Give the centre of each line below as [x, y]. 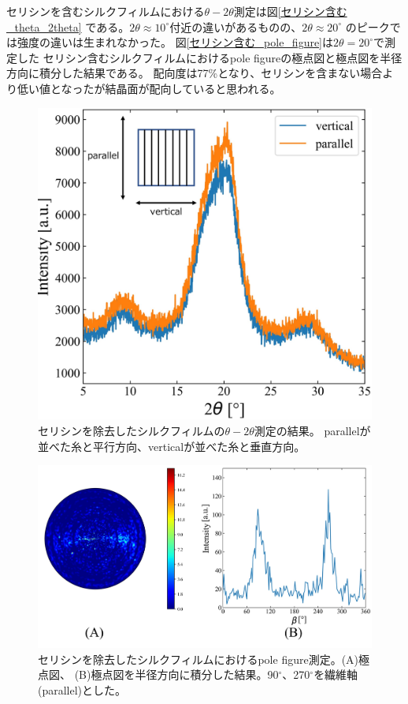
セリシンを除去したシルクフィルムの [132, 430]
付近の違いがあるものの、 [236, 26]
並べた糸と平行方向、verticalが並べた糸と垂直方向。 [172, 446]
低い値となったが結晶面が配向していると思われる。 [149, 88]
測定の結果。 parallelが [312, 430]
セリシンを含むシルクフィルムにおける [106, 11]
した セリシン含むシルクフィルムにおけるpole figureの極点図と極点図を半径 [210, 57]
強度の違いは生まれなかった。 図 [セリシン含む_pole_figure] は [175, 42]
